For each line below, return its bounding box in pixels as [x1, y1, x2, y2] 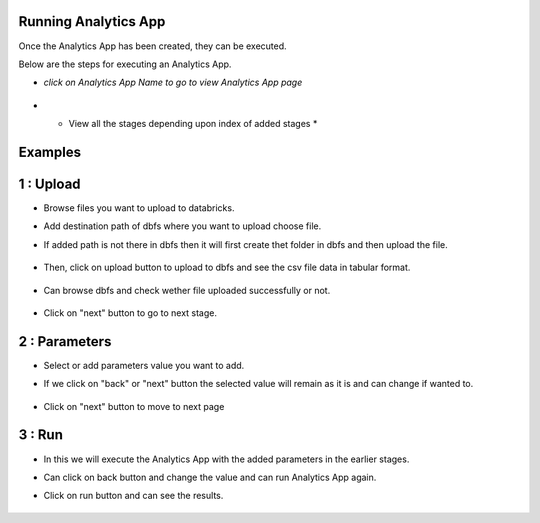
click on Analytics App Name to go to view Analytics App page [43, 76, 303, 89]
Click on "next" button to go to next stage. [43, 306, 218, 319]
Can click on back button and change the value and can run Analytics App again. [43, 471, 377, 483]
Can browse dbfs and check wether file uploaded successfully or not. [43, 284, 331, 296]
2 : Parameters [18, 333, 112, 350]
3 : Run [18, 426, 64, 444]
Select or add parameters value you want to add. [43, 359, 245, 371]
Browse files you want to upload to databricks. [43, 202, 235, 214]
